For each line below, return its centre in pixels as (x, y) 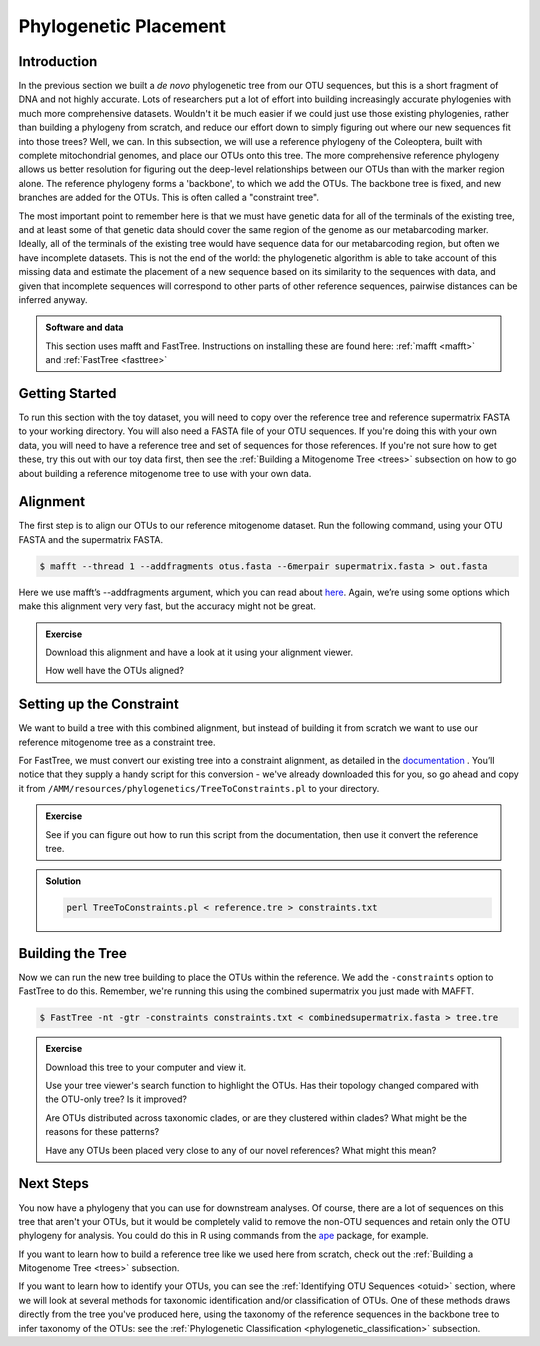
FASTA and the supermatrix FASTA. (91, 539)
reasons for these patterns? (102, 1132)
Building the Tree (72, 953)
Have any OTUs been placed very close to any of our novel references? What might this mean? (241, 1150)
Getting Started (67, 393)
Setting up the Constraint (98, 704)
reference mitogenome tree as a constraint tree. (117, 742)
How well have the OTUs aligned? (115, 671)
